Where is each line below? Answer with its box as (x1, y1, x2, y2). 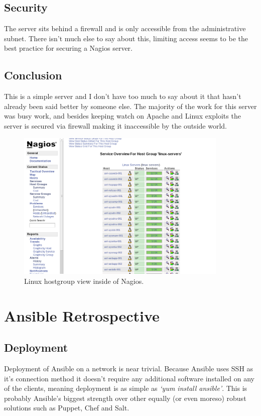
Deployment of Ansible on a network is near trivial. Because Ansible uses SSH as (4, 363, 253, 374)
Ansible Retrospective (4, 305, 160, 326)
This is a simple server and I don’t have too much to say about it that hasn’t (4, 91, 241, 101)
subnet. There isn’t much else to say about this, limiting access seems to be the (4, 33, 248, 43)
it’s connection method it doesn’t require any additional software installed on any (4, 373, 255, 383)
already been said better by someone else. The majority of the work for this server (4, 100, 257, 111)
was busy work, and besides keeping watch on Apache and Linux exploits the (4, 111, 241, 121)
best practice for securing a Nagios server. (4, 43, 133, 53)
